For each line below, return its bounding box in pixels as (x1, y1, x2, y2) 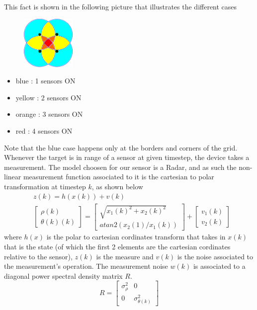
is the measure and (96, 251, 154, 261)
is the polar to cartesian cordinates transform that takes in (46, 232, 226, 242)
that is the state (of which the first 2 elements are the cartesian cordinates (4, 241, 231, 251)
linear (4, 171, 21, 182)
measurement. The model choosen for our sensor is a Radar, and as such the (4, 161, 237, 172)
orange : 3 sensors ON (15, 109, 83, 119)
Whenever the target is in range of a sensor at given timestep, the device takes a (4, 152, 250, 162)
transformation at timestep (4, 181, 86, 192)
